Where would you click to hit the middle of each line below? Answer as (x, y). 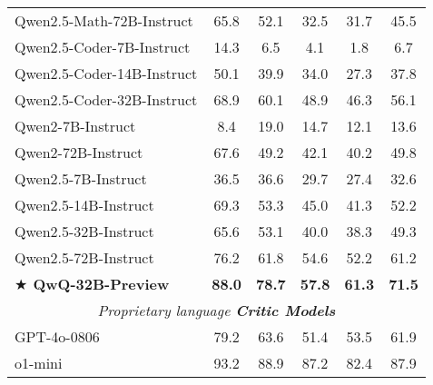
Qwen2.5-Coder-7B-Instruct (103, 47)
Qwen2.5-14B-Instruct (84, 205)
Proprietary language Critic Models (216, 310)
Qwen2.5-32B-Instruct (84, 231)
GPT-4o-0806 (57, 336)
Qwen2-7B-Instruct (75, 126)
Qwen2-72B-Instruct (79, 152)
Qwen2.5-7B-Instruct (81, 178)
